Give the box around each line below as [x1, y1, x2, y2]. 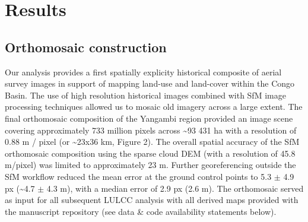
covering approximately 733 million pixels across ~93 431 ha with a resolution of [5, 123, 297, 136]
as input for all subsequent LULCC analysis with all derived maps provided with [5, 194, 299, 206]
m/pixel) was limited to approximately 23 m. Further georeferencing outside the [5, 158, 296, 171]
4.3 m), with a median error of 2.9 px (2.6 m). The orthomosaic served [46, 182, 304, 194]
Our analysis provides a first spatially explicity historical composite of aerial [5, 65, 282, 78]
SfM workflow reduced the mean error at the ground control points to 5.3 [5, 170, 272, 182]
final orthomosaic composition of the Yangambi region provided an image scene [5, 112, 293, 124]
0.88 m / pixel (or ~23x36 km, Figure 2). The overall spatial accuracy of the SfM [5, 135, 300, 148]
